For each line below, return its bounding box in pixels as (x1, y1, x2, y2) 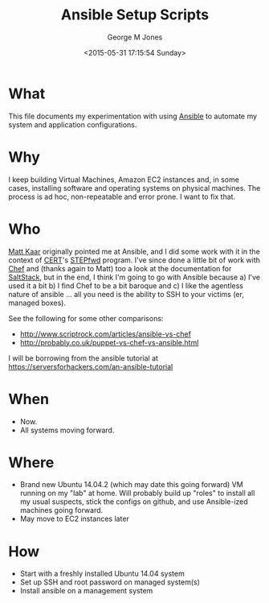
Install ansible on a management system (19, 586, 153, 596)
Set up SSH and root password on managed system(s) (19, 577, 201, 587)
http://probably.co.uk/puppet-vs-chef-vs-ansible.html (19, 337, 199, 347)
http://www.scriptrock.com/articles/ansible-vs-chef (19, 328, 191, 339)
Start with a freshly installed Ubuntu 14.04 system (19, 569, 185, 579)
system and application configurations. (8, 119, 137, 130)
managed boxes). (8, 298, 67, 308)
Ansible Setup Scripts (60, 6, 210, 24)
